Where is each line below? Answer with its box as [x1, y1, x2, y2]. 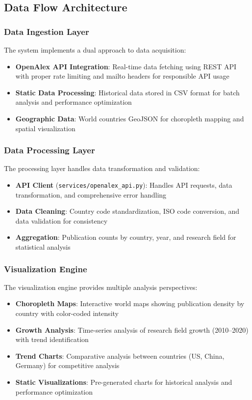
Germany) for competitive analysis [15, 360, 120, 371]
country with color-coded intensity [15, 308, 119, 318]
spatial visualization [15, 123, 76, 133]
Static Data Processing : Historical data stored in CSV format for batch [15, 87, 240, 97]
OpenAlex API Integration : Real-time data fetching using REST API [15, 61, 237, 71]
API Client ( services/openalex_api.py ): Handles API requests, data [15, 179, 232, 190]
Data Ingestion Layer [4, 25, 89, 37]
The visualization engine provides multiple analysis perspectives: [4, 282, 198, 292]
